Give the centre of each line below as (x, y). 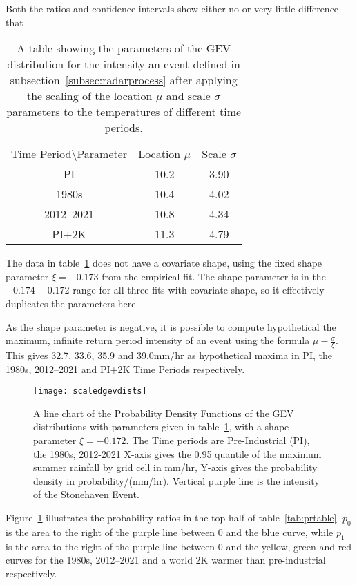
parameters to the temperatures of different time (124, 112)
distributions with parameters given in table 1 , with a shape (161, 426)
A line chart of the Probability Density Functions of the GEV (164, 413)
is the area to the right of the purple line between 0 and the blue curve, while (170, 531)
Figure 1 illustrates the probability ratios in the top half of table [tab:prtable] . (173, 517)
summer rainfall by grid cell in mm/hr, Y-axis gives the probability (175, 467)
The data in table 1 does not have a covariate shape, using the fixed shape (164, 263)
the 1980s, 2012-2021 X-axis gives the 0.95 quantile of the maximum (177, 453)
